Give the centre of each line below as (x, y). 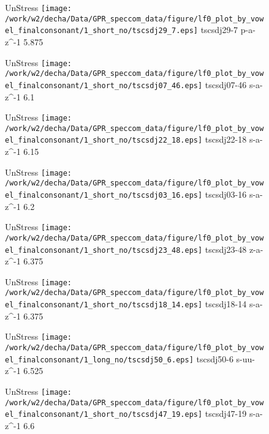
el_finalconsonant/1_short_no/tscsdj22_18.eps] (104, 140)
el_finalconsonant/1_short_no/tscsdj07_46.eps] (104, 85)
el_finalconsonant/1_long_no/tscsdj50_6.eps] (99, 360)
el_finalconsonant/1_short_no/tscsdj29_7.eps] (101, 31)
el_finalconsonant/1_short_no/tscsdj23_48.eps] (104, 250)
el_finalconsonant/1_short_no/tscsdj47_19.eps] (104, 415)
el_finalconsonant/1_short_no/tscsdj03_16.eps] (104, 195)
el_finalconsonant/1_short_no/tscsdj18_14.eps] (104, 305)
